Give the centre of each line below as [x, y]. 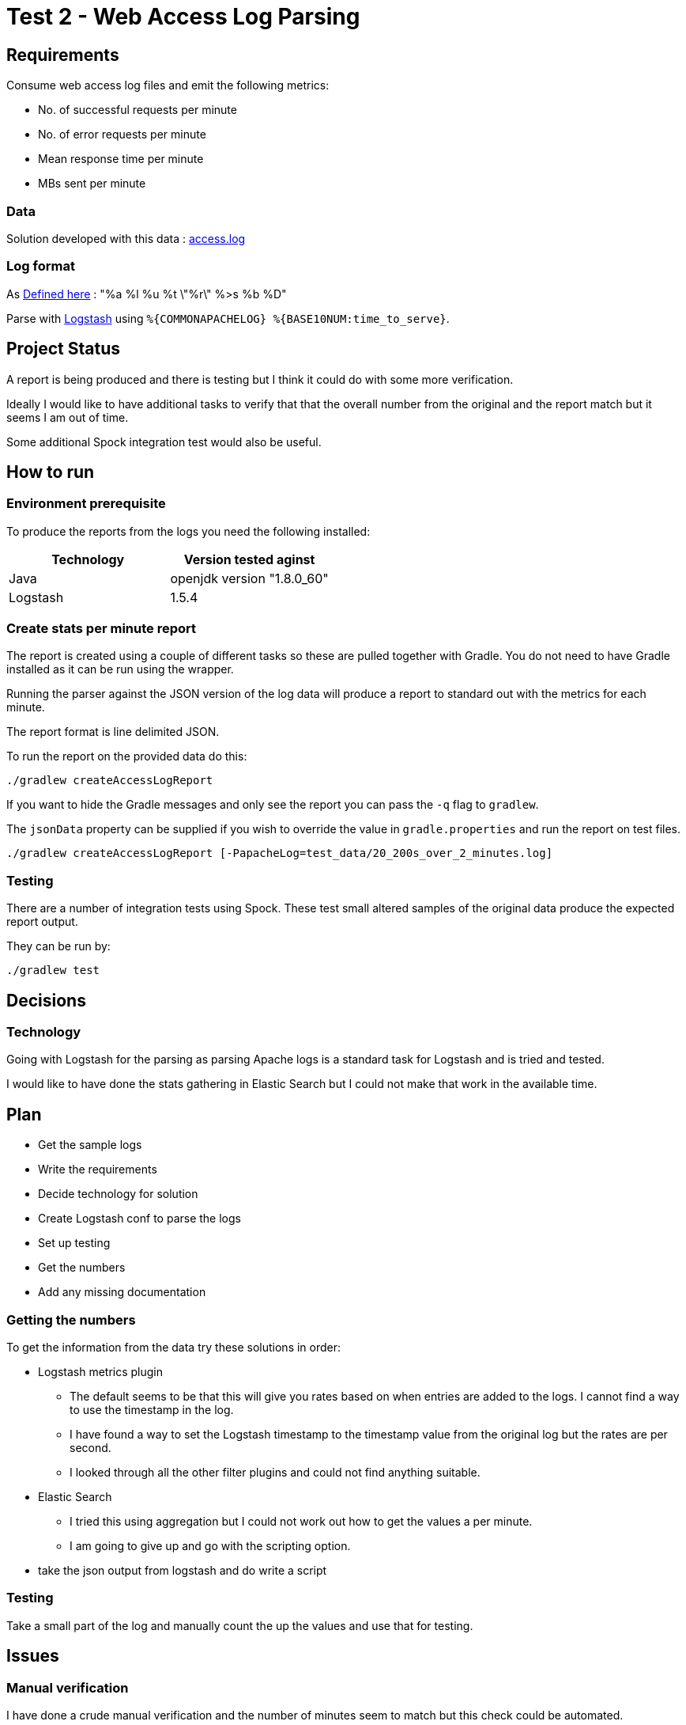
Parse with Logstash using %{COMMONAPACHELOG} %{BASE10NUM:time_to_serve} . [228, 318]
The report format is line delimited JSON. [113, 732]
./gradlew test [53, 971]
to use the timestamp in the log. [152, 1410]
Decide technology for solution [118, 1194]
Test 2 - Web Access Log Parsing [183, 17]
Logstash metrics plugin [101, 1372]
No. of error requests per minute [122, 135]
